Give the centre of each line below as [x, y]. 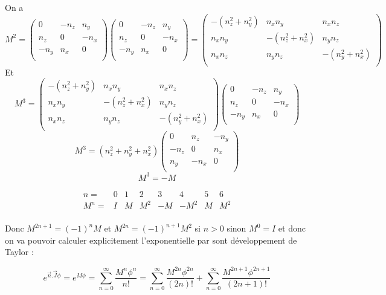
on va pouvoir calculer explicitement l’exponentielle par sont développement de [151, 240]
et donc [292, 228]
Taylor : [19, 252]
